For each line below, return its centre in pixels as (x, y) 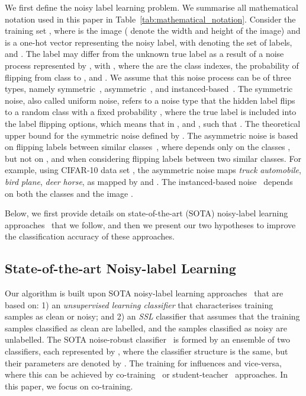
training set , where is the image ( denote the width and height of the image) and (153, 31)
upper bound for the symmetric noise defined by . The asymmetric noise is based (152, 135)
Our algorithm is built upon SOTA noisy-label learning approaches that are (144, 293)
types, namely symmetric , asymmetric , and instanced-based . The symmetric (149, 89)
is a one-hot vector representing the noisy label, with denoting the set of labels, (149, 42)
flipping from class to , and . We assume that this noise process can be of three (148, 77)
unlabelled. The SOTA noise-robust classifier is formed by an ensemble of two (148, 339)
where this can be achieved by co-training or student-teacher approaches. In (146, 374)
